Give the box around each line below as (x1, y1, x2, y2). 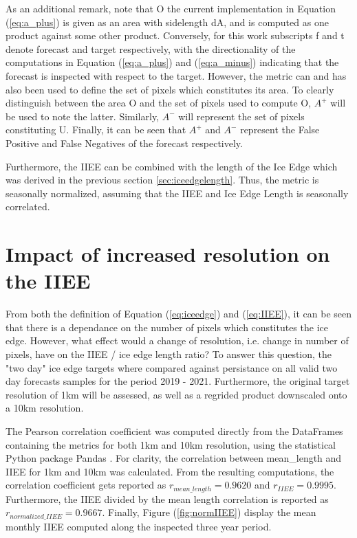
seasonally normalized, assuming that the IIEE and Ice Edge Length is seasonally (6, 186, 349, 200)
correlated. (6, 199, 50, 214)
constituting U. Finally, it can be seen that (6, 122, 186, 137)
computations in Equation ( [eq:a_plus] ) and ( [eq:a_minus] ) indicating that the (6, 55, 339, 69)
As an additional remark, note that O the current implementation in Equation (6, 1, 336, 15)
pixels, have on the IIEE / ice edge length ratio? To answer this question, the (6, 347, 332, 361)
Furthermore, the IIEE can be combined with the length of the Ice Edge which (6, 159, 338, 173)
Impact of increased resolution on (6, 240, 330, 268)
